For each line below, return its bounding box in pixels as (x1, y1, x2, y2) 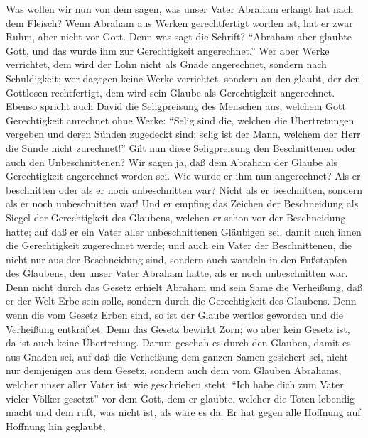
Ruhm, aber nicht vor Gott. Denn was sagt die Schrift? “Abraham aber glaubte (6, 29, 352, 44)
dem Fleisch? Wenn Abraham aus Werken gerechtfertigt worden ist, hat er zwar (6, 15, 353, 30)
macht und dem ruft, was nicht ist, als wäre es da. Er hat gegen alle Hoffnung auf (6, 405, 361, 420)
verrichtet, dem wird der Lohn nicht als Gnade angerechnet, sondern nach (6, 57, 327, 72)
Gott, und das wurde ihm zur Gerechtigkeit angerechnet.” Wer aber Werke (6, 43, 330, 58)
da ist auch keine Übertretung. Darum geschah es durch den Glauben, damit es (6, 335, 351, 350)
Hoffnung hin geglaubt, (6, 418, 106, 433)
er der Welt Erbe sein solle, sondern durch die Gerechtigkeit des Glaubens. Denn (6, 293, 357, 308)
